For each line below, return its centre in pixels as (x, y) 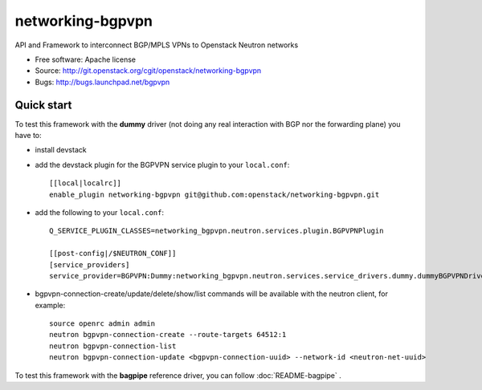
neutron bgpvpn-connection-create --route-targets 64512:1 (168, 335)
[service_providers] (90, 264)
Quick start (43, 105)
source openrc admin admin (102, 324)
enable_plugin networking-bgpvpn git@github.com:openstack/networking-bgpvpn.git (214, 194)
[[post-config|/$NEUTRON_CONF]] (113, 254)
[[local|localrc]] (86, 183)
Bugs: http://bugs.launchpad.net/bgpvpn (102, 82)
